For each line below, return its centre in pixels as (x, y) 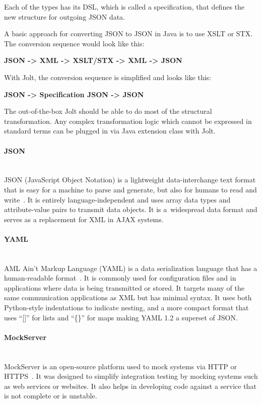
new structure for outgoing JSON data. (64, 16)
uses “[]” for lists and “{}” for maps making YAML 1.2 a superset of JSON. (121, 317)
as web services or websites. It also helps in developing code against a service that (130, 386)
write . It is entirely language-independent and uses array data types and (117, 199)
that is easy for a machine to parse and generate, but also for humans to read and (130, 189)
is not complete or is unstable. (51, 396)
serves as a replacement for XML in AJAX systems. (84, 219)
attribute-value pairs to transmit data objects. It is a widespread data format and (131, 209)
